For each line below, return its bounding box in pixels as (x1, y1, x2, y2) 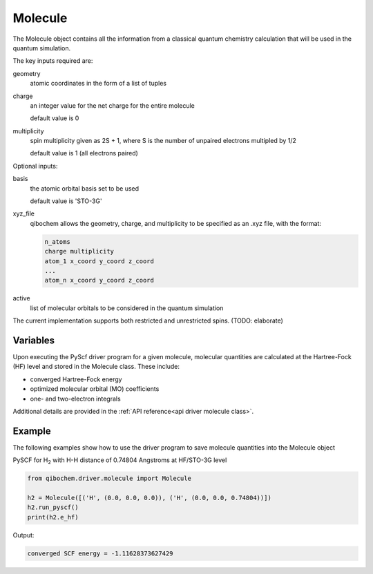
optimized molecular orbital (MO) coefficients (30, 385, 160, 393)
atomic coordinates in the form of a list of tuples (30, 79, 167, 88)
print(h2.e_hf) (27, 513, 79, 521)
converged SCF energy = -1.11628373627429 (27, 549, 173, 557)
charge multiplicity (44, 247, 114, 256)
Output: (12, 530, 35, 539)
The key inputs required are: (12, 57, 93, 65)
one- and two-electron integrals (30, 394, 121, 403)
